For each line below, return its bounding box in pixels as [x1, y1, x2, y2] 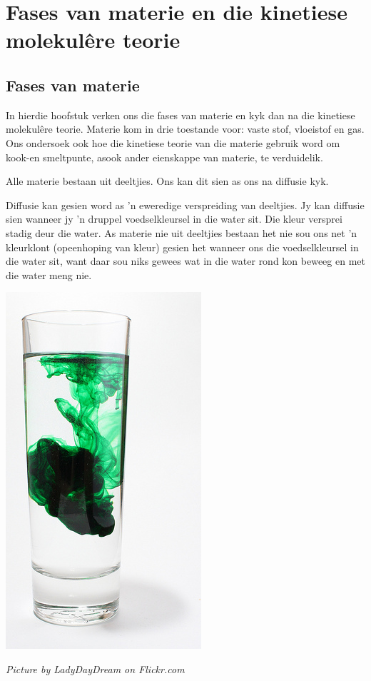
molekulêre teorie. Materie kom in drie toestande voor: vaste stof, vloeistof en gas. [6, 121, 365, 136]
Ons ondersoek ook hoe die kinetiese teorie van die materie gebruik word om [6, 135, 340, 150]
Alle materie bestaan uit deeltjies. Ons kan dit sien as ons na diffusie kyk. [6, 173, 329, 188]
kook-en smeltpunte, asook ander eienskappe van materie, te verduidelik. [6, 149, 323, 164]
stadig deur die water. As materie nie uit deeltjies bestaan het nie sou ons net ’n [6, 225, 357, 240]
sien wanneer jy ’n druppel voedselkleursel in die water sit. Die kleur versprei [6, 211, 342, 226]
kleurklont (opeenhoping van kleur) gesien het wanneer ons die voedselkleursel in [6, 239, 359, 254]
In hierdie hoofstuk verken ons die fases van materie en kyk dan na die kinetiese [6, 107, 355, 122]
